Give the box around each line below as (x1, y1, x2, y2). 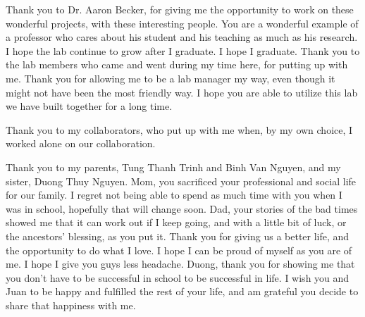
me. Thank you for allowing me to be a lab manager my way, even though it (6, 70, 335, 85)
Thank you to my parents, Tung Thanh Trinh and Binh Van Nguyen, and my (6, 159, 341, 174)
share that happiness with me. (6, 297, 136, 312)
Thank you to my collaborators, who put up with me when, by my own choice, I (6, 122, 353, 137)
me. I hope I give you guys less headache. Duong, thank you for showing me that (6, 256, 355, 271)
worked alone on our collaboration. (6, 136, 156, 151)
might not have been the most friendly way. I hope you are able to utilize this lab (6, 85, 358, 99)
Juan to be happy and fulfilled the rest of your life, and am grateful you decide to (6, 284, 359, 299)
